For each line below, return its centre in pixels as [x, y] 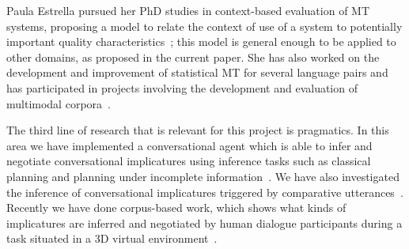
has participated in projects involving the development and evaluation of [182, 87]
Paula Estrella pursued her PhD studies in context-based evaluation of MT [188, 10]
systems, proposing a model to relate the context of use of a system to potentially [204, 26]
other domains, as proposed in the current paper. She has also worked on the [193, 57]
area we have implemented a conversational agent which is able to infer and [189, 145]
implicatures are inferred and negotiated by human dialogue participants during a [204, 223]
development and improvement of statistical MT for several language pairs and [197, 72]
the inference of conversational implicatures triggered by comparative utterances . [205, 192]
